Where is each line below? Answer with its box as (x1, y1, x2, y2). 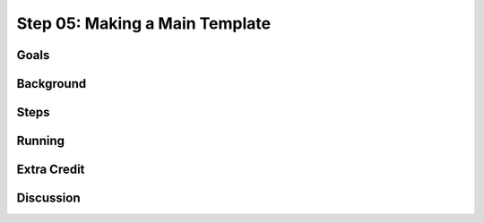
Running (16, 133, 65, 149)
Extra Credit (16, 162, 85, 177)
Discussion (16, 191, 81, 206)
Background (16, 76, 87, 91)
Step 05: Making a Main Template (16, 13, 272, 33)
